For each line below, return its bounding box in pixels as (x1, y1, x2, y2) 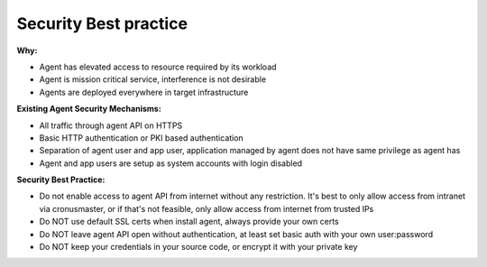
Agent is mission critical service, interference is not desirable (39, 74, 266, 85)
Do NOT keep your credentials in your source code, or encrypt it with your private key (39, 242, 358, 253)
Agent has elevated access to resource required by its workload (39, 61, 277, 72)
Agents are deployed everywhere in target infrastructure (39, 87, 249, 97)
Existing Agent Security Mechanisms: (16, 104, 161, 115)
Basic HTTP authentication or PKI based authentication (39, 132, 243, 143)
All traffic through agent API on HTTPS (39, 120, 183, 131)
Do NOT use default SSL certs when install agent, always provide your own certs (39, 216, 340, 227)
